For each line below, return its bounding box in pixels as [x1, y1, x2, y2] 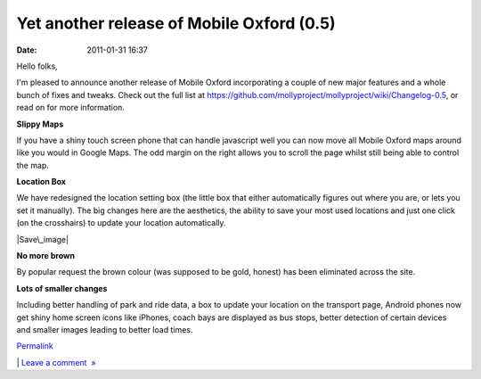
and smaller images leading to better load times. [16, 324, 193, 334]
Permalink [16, 341, 53, 351]
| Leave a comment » [16, 357, 96, 367]
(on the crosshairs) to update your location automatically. [16, 218, 226, 228]
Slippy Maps [16, 119, 64, 129]
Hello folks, [16, 61, 58, 71]
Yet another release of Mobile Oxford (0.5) [16, 13, 336, 33]
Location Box [16, 177, 67, 187]
